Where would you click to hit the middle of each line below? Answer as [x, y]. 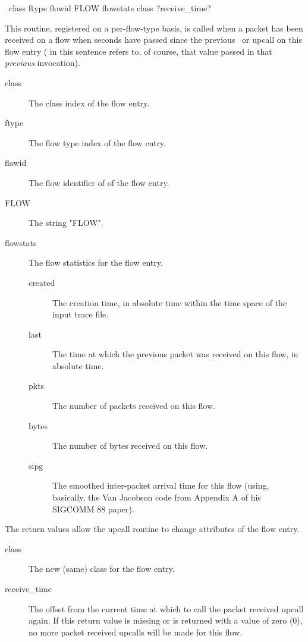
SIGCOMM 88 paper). [93, 509]
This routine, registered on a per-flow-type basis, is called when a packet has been [154, 28]
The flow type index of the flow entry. [98, 142]
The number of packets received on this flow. [134, 406]
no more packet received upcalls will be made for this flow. [136, 632]
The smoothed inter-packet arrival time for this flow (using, [161, 485]
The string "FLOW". [66, 223]
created [42, 282]
